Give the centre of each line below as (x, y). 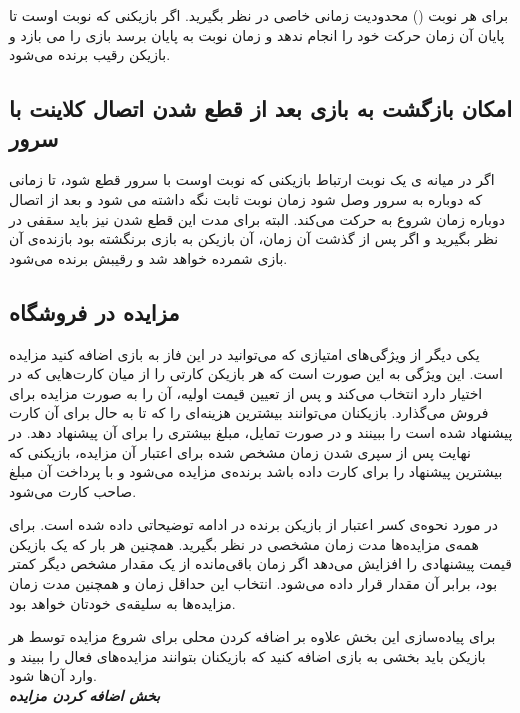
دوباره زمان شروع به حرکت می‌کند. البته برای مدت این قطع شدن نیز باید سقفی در (257, 218)
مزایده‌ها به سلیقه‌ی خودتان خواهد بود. (122, 602)
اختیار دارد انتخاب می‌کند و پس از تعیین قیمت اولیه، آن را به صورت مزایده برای (246, 392)
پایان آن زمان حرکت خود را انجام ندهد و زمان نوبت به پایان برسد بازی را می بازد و (257, 34)
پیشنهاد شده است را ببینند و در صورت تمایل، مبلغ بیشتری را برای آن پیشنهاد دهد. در (261, 431)
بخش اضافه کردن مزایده (85, 695)
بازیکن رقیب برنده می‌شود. (90, 54)
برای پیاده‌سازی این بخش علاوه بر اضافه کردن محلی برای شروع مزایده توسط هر (252, 636)
